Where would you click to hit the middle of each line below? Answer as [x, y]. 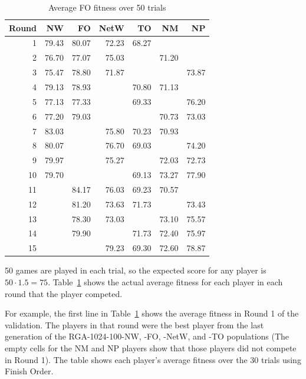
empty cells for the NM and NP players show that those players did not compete [151, 347]
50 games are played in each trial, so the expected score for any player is [136, 270]
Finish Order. [29, 371]
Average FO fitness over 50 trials [107, 7]
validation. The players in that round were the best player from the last [134, 324]
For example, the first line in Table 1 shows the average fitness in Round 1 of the [152, 313]
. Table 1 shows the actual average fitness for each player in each [165, 281]
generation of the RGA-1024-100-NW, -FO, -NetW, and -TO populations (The [147, 336]
